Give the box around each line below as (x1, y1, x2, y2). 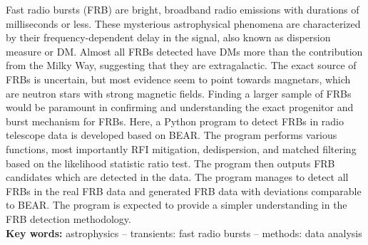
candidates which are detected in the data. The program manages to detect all (6, 170, 349, 184)
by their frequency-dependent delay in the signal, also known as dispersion (6, 30, 331, 45)
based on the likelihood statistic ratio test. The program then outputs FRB (6, 155, 335, 170)
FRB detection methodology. (6, 211, 131, 226)
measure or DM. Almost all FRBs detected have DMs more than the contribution (6, 43, 363, 58)
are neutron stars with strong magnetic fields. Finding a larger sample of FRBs (6, 85, 352, 100)
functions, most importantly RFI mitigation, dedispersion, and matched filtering (6, 141, 357, 156)
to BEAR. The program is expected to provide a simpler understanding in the (6, 197, 347, 212)
